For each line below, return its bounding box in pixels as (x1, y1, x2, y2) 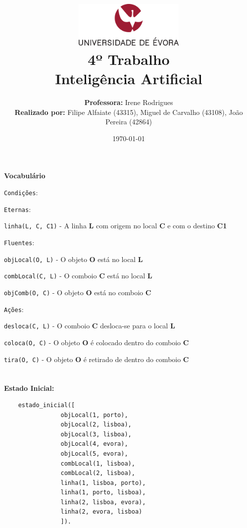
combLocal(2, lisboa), (60, 470, 135, 477)
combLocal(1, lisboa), (60, 460, 135, 467)
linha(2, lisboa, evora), (60, 498, 146, 506)
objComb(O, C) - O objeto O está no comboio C (4, 287, 151, 297)
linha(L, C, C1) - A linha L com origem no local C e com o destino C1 (4, 220, 227, 231)
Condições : (4, 187, 38, 197)
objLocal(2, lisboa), (60, 421, 132, 428)
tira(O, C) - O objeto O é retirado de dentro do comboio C (4, 354, 189, 364)
